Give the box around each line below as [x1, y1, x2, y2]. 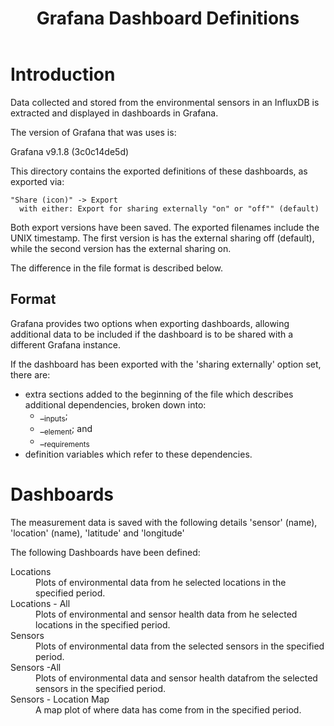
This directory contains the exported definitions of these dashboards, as [10, 165, 308, 177]
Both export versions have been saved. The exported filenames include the [10, 221, 320, 233]
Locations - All [10, 598, 71, 610]
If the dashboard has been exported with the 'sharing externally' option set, [10, 358, 322, 370]
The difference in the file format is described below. [10, 262, 224, 274]
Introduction [10, 63, 116, 86]
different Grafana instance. [10, 338, 122, 351]
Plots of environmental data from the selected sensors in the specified [35, 640, 325, 652]
